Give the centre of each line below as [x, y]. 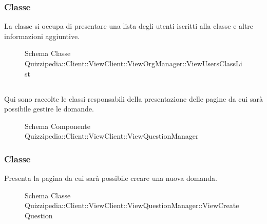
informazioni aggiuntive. [42, 36]
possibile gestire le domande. [49, 109]
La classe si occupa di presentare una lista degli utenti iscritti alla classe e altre [129, 26]
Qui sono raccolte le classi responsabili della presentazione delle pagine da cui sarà [133, 98]
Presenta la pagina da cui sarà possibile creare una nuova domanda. [111, 178]
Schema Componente [58, 126]
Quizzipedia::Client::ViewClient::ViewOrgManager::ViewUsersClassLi [133, 63]
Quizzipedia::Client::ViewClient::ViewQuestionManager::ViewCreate [132, 205]
